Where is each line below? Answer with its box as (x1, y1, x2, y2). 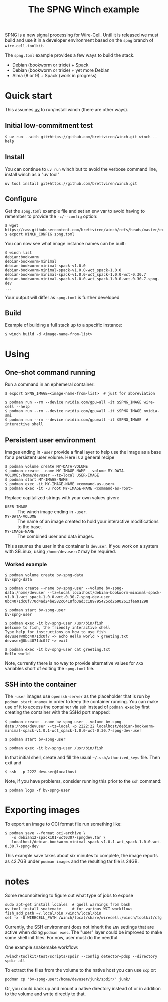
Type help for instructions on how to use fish (5, 630, 106, 635)
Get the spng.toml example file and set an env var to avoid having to (5, 208, 145, 214)
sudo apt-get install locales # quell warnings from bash (5, 902, 131, 907)
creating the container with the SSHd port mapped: (5, 709, 110, 715)
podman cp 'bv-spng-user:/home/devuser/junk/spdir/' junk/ (5, 977, 131, 982)
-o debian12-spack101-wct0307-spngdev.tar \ (11, 835, 106, 840)
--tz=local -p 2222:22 (47, 724, 95, 729)
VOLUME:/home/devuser (5, 473, 50, 478)
